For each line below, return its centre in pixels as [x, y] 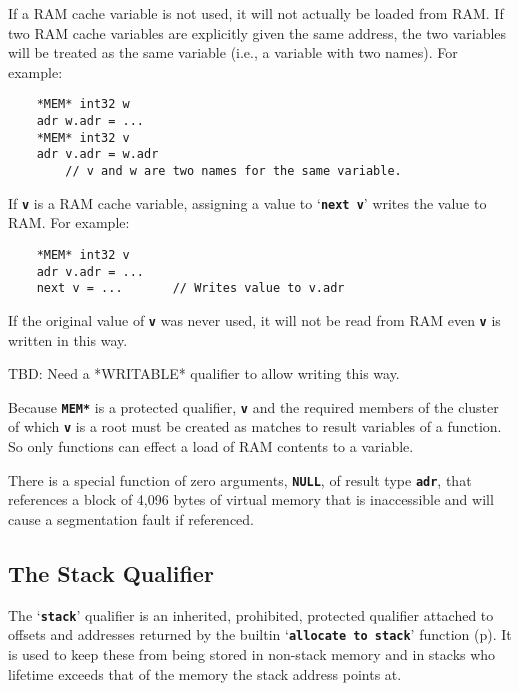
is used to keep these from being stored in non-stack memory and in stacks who [252, 653]
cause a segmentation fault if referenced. [131, 518]
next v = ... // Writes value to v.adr [190, 288]
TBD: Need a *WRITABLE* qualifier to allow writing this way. [204, 373]
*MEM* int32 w [83, 104]
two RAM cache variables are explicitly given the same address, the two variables [257, 32]
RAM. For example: [69, 222]
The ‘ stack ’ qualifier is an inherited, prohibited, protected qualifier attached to [251, 614]
